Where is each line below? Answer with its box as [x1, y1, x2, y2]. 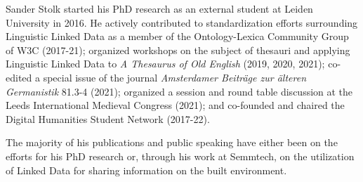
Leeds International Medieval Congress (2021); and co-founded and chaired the [6, 98, 345, 112]
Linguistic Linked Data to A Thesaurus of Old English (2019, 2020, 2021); [6, 56, 325, 71]
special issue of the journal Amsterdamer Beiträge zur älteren [43, 70, 307, 84]
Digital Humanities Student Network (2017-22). [6, 111, 210, 126]
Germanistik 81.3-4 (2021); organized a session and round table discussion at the [6, 84, 353, 98]
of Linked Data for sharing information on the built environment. [6, 162, 287, 177]
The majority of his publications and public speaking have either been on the [6, 135, 338, 150]
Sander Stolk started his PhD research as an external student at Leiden [6, 1, 313, 15]
